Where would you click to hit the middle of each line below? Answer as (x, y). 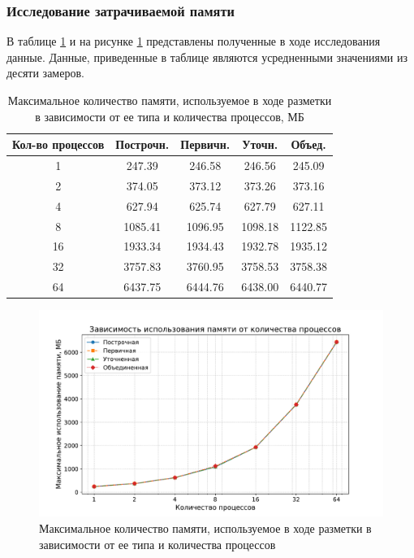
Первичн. (205, 144)
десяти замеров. (45, 73)
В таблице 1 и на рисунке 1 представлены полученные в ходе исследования (194, 41)
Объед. (308, 144)
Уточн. (260, 144)
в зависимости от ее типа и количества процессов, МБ (170, 116)
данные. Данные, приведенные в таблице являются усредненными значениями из (207, 57)
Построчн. (142, 144)
